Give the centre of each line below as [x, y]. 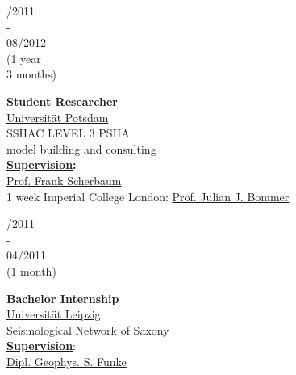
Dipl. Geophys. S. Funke [67, 361]
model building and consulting [81, 148]
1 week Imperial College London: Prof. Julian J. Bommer [148, 196]
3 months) [31, 74]
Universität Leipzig [54, 314]
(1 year [24, 58]
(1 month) [31, 270]
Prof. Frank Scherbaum [64, 180]
